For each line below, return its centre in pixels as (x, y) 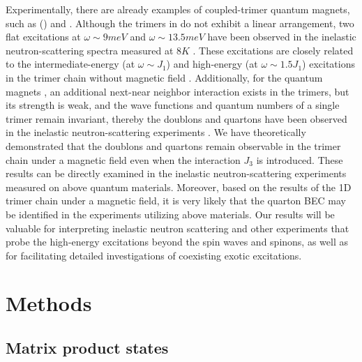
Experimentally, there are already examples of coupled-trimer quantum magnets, (178, 9)
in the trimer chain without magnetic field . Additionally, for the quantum (164, 77)
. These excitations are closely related (273, 50)
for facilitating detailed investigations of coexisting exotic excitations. (154, 255)
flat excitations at (43, 37)
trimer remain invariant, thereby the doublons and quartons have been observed (176, 118)
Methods (49, 303)
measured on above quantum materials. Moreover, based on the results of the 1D (179, 187)
